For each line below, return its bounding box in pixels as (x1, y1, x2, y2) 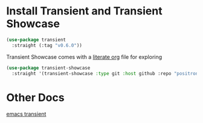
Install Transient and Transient (6, 4, 163, 18)
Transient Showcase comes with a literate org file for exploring (6, 53, 163, 61)
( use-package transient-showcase (6, 65, 91, 71)
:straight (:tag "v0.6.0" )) (11, 42, 83, 49)
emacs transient (6, 110, 47, 118)
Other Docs (6, 91, 65, 104)
